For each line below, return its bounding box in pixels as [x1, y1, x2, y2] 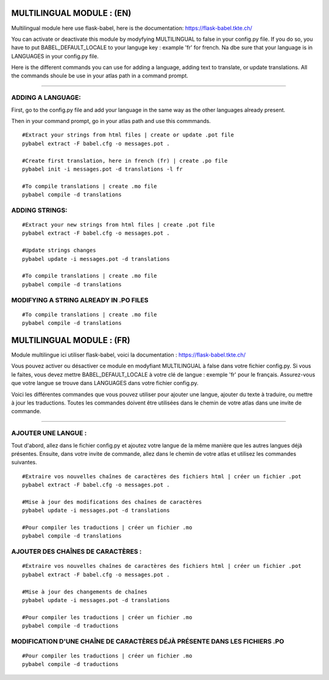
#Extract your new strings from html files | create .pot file [22, 221, 215, 228]
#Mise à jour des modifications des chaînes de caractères [22, 498, 202, 505]
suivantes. [11, 459, 38, 466]
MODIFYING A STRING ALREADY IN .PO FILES [11, 296, 149, 304]
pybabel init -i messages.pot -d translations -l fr [22, 165, 183, 172]
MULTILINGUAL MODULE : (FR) [11, 335, 130, 345]
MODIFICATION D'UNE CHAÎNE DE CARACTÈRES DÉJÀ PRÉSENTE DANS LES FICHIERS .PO [11, 637, 285, 645]
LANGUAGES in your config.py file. [11, 52, 99, 60]
